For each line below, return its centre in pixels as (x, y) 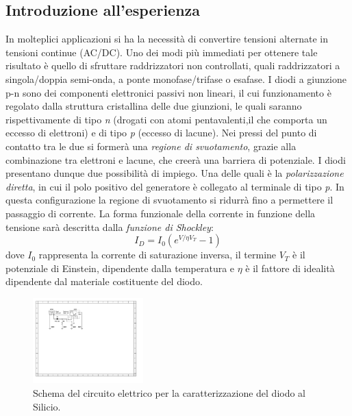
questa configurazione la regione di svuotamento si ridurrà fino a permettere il (169, 200)
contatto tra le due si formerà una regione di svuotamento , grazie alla (151, 146)
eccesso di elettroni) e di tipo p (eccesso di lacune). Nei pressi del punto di (161, 133)
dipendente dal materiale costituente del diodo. (104, 281)
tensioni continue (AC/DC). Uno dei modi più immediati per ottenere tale (162, 52)
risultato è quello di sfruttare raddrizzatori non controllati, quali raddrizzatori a (173, 65)
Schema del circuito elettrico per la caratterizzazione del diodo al (169, 392)
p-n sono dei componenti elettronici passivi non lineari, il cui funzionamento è (168, 92)
